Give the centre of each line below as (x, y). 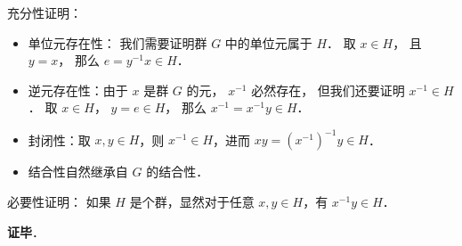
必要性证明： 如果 (59, 202)
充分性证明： (45, 12)
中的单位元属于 (268, 42)
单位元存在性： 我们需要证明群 (118, 42)
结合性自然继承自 (78, 172)
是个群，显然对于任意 (192, 202)
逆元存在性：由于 (78, 90)
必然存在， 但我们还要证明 (328, 90)
